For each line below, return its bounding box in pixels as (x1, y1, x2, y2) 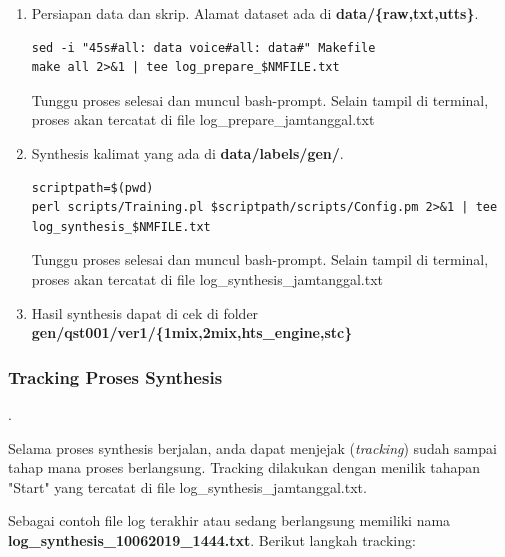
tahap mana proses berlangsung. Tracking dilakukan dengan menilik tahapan (8, 457, 481, 478)
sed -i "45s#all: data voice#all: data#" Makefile (31, 40, 376, 55)
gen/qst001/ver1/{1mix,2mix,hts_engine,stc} (31, 322, 353, 343)
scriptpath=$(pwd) (31, 180, 154, 195)
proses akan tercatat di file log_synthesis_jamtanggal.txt (31, 268, 384, 289)
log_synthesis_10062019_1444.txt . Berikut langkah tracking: (8, 529, 416, 550)
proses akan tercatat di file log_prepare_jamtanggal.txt (31, 109, 375, 130)
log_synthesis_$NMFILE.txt (31, 219, 211, 234)
